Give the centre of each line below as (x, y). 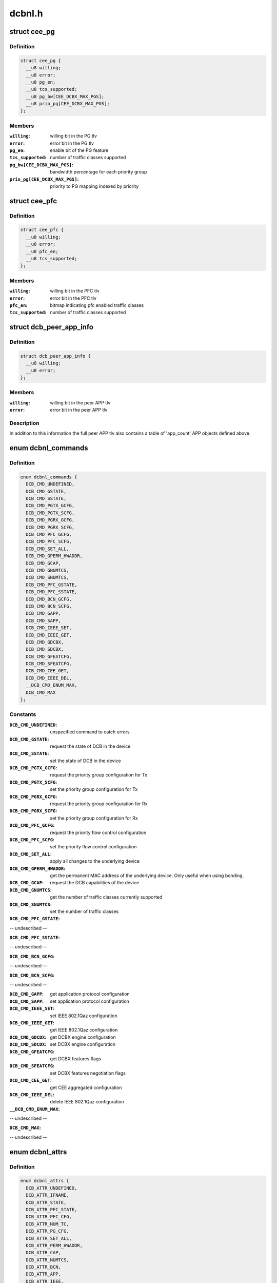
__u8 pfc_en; (42, 251)
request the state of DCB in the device (90, 746)
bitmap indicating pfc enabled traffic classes (97, 305)
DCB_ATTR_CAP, (44, 1253)
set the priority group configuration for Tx (94, 789)
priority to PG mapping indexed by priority (94, 186)
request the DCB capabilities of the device (95, 883)
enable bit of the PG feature (79, 150)
